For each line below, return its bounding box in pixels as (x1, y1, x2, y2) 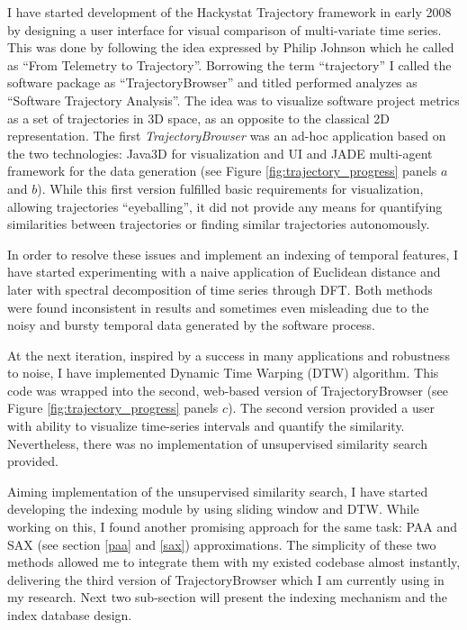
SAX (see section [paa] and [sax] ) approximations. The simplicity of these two (7, 534, 436, 553)
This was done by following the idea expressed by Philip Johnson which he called (7, 38, 454, 57)
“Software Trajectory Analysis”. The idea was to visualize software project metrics (7, 90, 460, 109)
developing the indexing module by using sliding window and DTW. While (7, 499, 419, 518)
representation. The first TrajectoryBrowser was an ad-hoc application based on (7, 126, 446, 145)
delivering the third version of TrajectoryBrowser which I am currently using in (7, 570, 445, 589)
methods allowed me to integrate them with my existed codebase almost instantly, (7, 552, 461, 571)
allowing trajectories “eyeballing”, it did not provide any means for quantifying (7, 196, 443, 215)
